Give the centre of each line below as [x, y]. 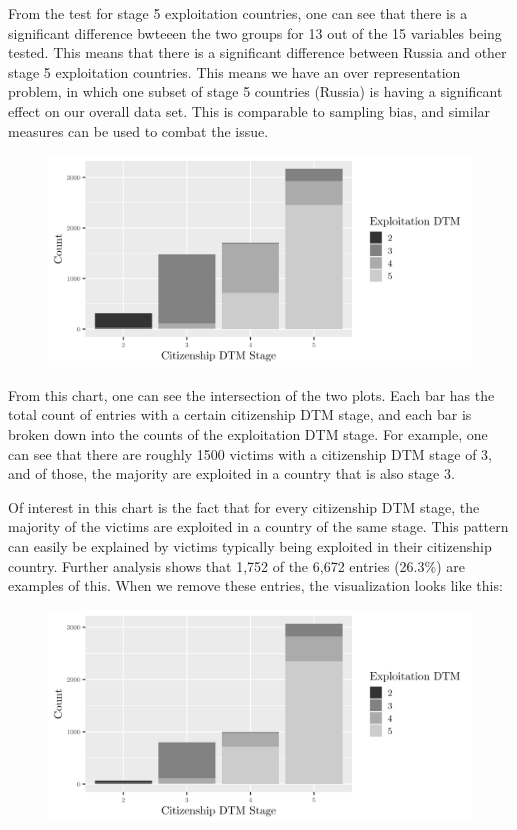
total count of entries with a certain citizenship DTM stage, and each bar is [240, 414]
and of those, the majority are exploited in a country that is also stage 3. [231, 473]
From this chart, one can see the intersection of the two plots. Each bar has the [251, 394]
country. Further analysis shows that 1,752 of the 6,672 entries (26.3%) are [236, 565]
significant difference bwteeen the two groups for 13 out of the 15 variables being [255, 32]
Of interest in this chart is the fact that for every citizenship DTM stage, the [244, 506]
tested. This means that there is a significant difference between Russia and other [257, 52]
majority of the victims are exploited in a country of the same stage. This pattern [258, 526]
